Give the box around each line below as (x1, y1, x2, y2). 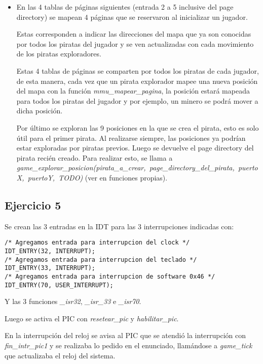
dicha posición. (16, 105, 63, 116)
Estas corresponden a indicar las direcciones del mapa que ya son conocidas (16, 28, 251, 39)
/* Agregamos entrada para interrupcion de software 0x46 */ (5, 272, 215, 280)
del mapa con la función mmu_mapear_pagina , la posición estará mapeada (16, 85, 250, 96)
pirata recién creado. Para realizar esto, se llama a (16, 152, 173, 163)
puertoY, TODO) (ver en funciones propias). (27, 172, 168, 183)
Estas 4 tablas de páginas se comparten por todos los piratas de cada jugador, (16, 65, 259, 76)
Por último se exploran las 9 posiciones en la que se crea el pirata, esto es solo (16, 122, 259, 133)
